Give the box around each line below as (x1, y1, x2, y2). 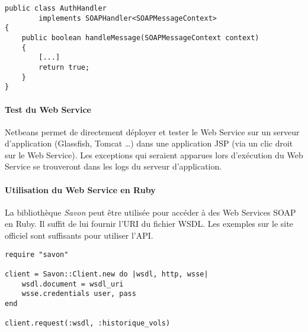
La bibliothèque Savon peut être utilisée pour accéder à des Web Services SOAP (5, 206, 296, 218)
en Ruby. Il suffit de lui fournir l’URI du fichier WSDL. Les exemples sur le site (5, 217, 293, 230)
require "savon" (5, 250, 69, 259)
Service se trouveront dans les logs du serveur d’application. (5, 160, 222, 172)
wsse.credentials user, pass (21, 289, 136, 298)
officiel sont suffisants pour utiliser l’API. (5, 229, 153, 242)
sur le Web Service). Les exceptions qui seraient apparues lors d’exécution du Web (5, 148, 303, 161)
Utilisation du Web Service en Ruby (5, 183, 156, 196)
